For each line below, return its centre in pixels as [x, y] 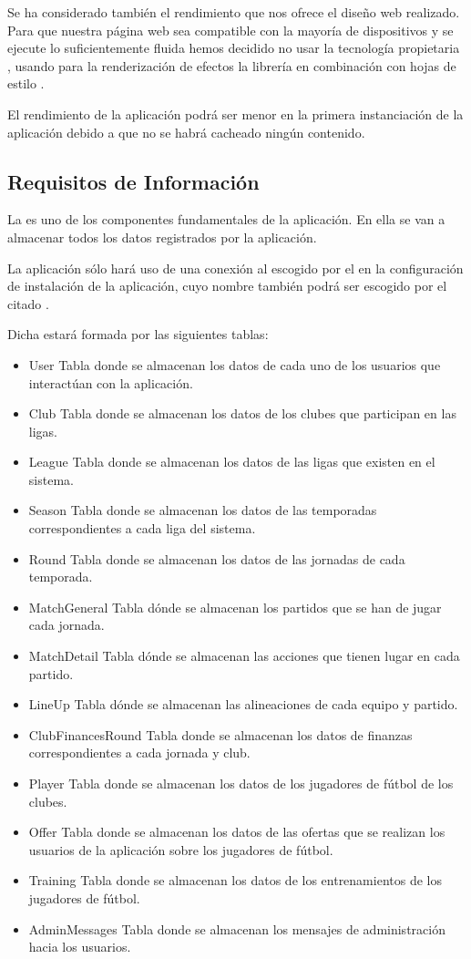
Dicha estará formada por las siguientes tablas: [138, 334]
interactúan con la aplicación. [111, 382]
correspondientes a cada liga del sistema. [142, 528]
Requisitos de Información [133, 181]
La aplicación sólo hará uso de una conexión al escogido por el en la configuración [235, 268]
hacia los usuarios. [80, 947]
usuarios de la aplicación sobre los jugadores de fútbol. [181, 849]
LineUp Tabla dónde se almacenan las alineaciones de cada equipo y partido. [243, 704]
